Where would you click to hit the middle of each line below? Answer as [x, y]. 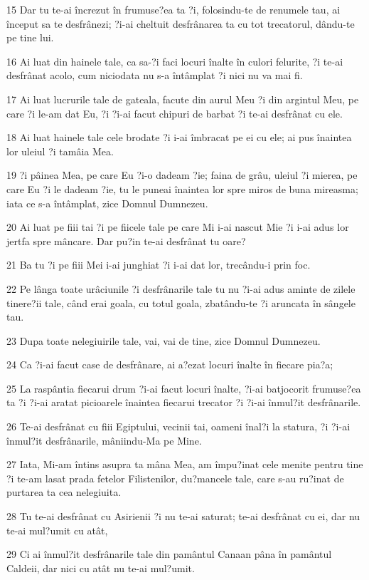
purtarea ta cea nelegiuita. [64, 492]
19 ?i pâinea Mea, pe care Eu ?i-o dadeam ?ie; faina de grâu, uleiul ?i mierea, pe [182, 175]
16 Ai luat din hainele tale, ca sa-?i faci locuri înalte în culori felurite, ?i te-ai [175, 61]
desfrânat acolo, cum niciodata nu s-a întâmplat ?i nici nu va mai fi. [155, 75]
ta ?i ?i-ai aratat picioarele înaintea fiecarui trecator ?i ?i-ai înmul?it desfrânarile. [184, 402]
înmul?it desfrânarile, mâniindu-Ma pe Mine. [104, 440]
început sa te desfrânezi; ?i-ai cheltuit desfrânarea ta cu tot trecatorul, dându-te [181, 23]
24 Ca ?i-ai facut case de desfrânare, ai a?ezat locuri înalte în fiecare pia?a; [170, 364]
